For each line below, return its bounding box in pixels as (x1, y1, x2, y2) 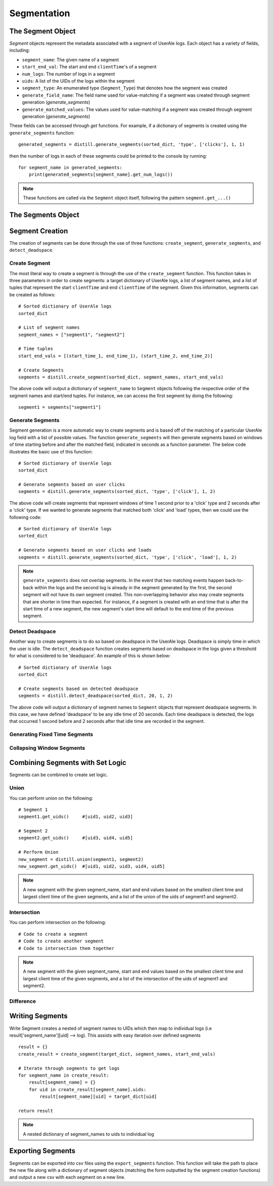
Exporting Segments (9, 1146, 76, 1155)
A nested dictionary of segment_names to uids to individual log (23, 1131, 154, 1137)
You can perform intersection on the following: (9, 920, 106, 926)
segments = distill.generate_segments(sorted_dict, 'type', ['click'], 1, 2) (18, 489, 216, 494)
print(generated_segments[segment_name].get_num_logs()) (28, 172, 173, 177)
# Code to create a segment (18, 931, 88, 937)
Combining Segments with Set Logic (9, 758, 126, 767)
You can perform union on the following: (9, 795, 94, 801)
